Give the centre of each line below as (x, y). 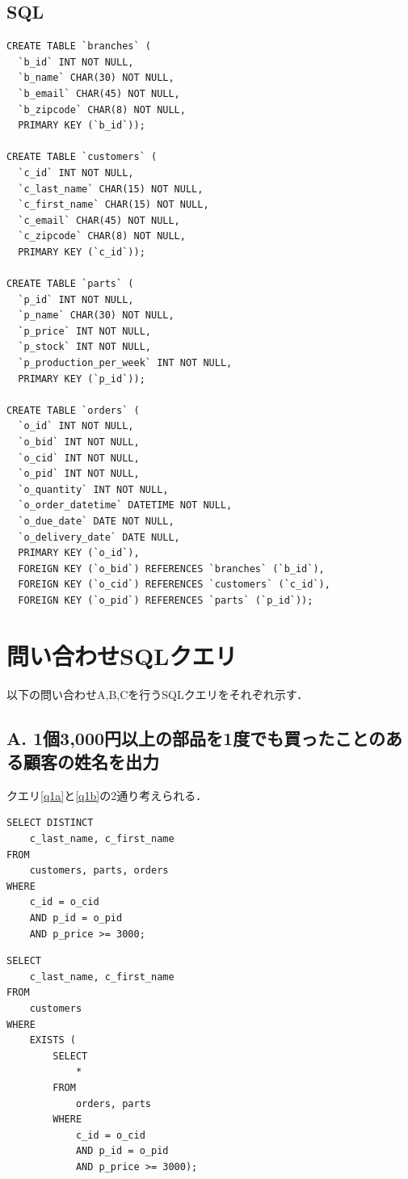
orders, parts (113, 1103)
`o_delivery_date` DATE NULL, (99, 537)
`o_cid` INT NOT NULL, (79, 458)
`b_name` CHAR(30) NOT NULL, (96, 78)
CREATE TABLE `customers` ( (82, 157)
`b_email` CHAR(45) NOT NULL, (99, 93)
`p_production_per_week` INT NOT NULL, (125, 363)
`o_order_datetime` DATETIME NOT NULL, (125, 505)
